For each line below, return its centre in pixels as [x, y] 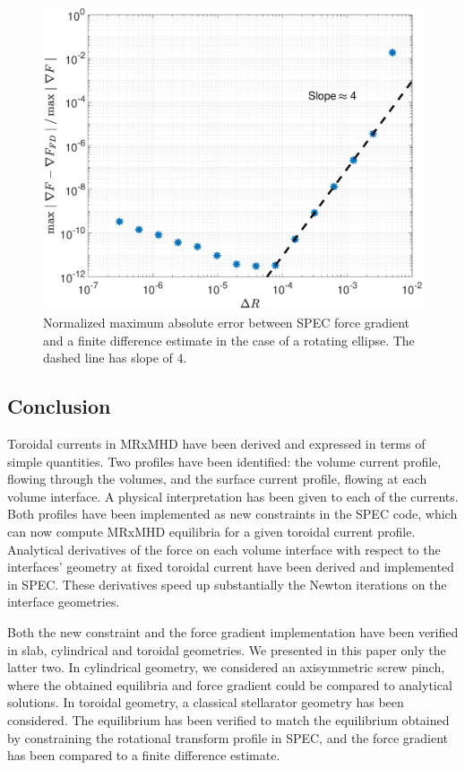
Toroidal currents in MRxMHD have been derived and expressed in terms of [216, 444]
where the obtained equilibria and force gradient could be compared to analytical [230, 684]
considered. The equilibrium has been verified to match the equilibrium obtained [228, 719]
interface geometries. [64, 602]
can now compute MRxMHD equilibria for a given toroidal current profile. [211, 531]
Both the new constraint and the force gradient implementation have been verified [233, 631]
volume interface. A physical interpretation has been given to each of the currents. [233, 496]
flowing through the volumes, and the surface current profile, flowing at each [217, 479]
